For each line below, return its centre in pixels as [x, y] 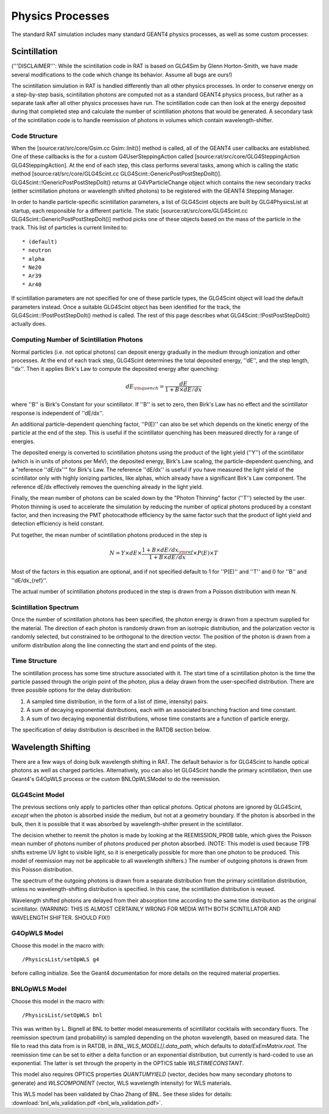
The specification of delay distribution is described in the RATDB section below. [111, 730]
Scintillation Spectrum [45, 607]
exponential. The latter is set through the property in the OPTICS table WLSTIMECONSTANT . [128, 1063]
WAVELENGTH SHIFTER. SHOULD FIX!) [61, 917]
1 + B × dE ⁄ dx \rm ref [167, 551]
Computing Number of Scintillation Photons [77, 340]
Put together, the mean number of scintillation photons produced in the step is [109, 535]
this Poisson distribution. [42, 869]
